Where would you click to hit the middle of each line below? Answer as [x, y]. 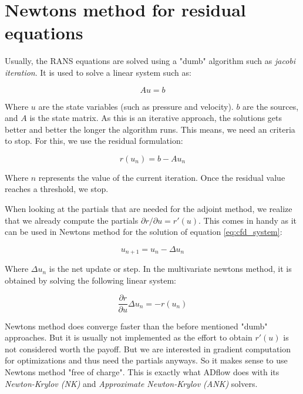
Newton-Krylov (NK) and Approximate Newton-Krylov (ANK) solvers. [131, 383]
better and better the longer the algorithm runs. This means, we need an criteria [150, 129]
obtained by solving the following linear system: [90, 280]
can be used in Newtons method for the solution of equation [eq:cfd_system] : [144, 232]
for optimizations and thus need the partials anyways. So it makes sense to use [146, 360]
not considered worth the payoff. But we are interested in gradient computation [148, 348]
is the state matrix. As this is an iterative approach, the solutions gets [156, 118]
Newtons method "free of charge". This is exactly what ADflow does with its [142, 371]
